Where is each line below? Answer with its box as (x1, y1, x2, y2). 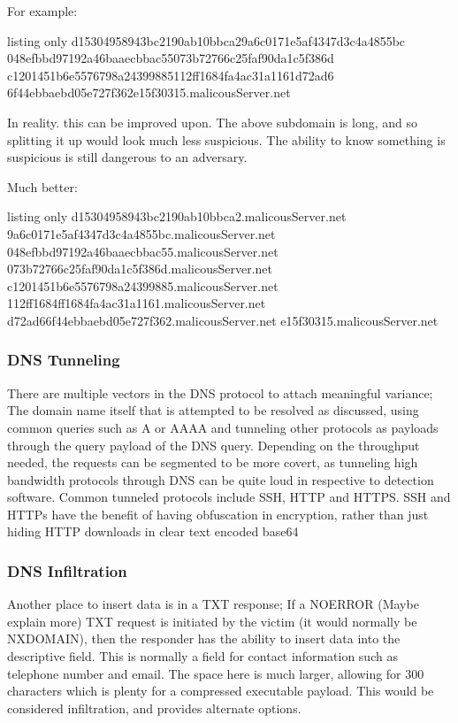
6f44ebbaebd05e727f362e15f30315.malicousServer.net (7, 83, 291, 102)
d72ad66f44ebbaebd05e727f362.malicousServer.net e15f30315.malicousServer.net (7, 311, 439, 329)
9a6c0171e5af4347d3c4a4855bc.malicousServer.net (7, 224, 276, 242)
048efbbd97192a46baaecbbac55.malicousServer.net (7, 242, 279, 260)
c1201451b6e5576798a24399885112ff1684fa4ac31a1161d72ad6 (7, 65, 334, 84)
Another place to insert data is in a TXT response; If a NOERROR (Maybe (7, 595, 419, 613)
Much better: (7, 177, 78, 196)
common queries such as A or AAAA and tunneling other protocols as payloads (7, 418, 439, 436)
